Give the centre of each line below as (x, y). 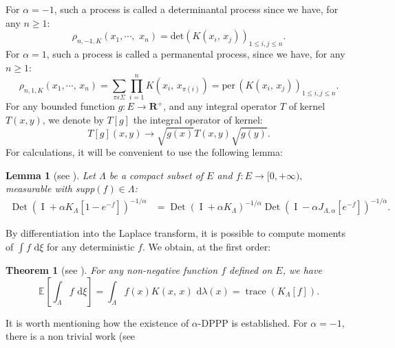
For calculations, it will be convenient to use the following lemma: (144, 152)
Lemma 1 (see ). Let (51, 175)
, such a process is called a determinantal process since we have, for (196, 9)
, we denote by (73, 119)
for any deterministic (91, 246)
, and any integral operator (220, 106)
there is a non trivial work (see (71, 336)
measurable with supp (50, 188)
